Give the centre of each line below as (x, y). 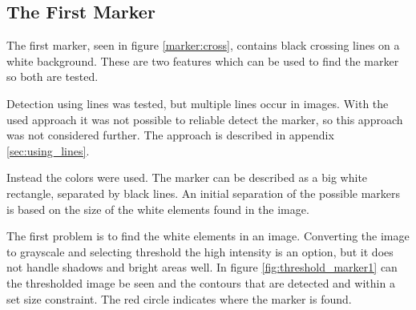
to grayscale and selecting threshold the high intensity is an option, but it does (200, 251)
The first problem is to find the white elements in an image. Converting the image (208, 236)
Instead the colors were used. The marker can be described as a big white (187, 177)
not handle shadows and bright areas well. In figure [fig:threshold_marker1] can (202, 267)
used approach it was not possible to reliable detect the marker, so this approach (205, 119)
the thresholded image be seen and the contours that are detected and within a (201, 282)
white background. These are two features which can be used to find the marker (203, 60)
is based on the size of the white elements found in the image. (158, 209)
